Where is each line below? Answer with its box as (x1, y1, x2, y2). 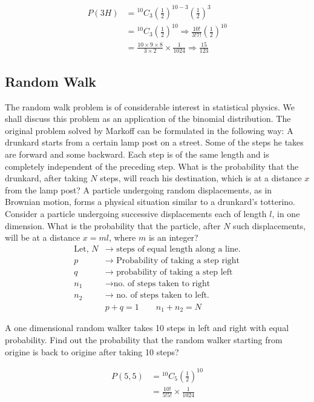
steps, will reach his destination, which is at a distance (100, 172, 302, 184)
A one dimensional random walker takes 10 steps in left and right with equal (5, 321, 289, 334)
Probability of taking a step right (116, 256, 240, 265)
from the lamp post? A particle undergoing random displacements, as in (5, 183, 272, 196)
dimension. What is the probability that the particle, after (5, 219, 221, 232)
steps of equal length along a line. (116, 244, 241, 253)
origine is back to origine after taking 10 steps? (5, 345, 179, 358)
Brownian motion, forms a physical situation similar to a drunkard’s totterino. (5, 195, 295, 208)
